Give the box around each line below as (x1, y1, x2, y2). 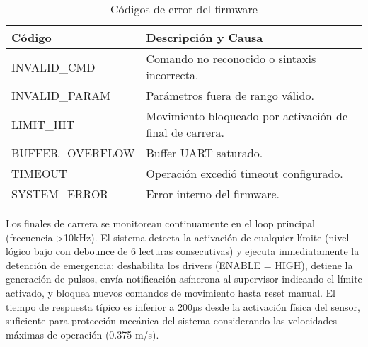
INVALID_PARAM (11, 87, 111, 103)
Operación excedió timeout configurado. (146, 165, 343, 181)
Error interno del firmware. (146, 186, 280, 202)
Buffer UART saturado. (146, 144, 263, 161)
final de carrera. (146, 124, 224, 140)
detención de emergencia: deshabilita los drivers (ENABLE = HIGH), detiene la (6, 257, 353, 272)
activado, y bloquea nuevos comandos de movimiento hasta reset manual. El (6, 285, 336, 300)
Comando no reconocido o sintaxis (146, 50, 316, 67)
